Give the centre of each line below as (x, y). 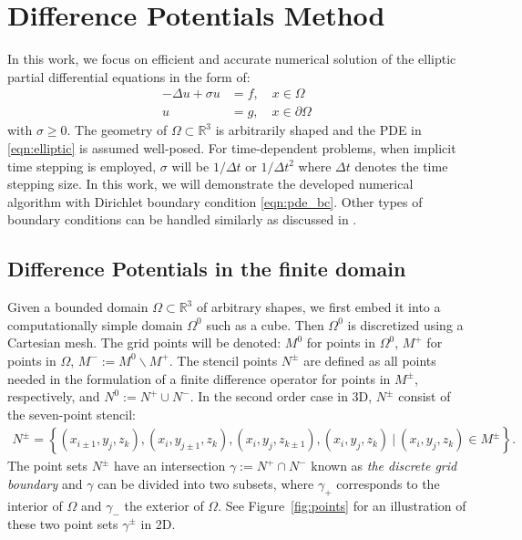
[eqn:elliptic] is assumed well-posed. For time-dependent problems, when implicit (232, 147)
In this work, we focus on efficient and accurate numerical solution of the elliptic (232, 59)
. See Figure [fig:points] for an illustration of (342, 505)
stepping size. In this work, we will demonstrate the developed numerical (210, 184)
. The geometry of (117, 130)
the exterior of (164, 505)
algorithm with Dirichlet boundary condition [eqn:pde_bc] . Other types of (215, 201)
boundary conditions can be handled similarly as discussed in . (182, 219)
